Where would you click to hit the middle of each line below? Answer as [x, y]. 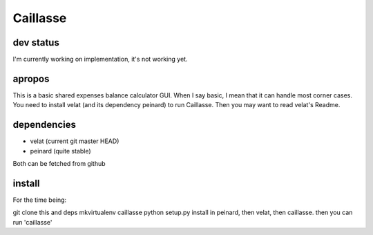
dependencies [44, 125]
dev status [36, 43]
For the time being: [40, 200]
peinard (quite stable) [60, 151]
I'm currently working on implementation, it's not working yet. [100, 59]
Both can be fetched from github [59, 164]
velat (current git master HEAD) [75, 141]
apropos [31, 78]
